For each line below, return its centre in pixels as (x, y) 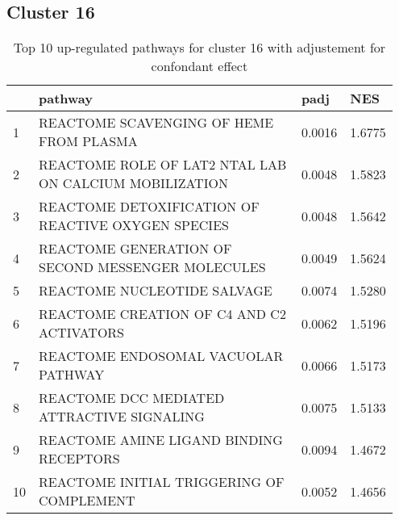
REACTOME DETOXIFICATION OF (149, 207)
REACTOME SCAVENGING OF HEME (156, 123)
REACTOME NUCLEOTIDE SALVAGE (156, 291)
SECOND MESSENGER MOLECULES (152, 267)
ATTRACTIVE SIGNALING (122, 417)
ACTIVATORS (82, 333)
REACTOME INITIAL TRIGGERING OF (162, 482)
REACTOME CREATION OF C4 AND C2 (162, 314)
